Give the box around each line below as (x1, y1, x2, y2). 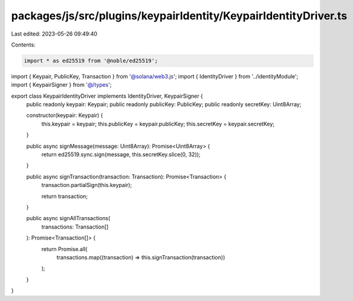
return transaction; (41, 192, 88, 200)
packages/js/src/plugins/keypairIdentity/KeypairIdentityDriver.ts (11, 9, 348, 22)
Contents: (11, 41, 36, 48)
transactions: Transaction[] (41, 223, 109, 230)
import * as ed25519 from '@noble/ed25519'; (24, 57, 158, 64)
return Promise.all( (41, 245, 88, 253)
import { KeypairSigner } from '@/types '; (11, 81, 112, 89)
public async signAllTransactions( (26, 215, 111, 222)
